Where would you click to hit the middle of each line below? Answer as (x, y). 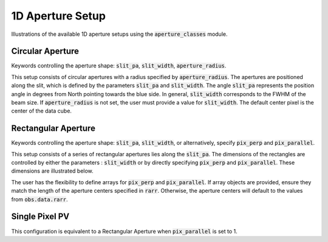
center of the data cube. (42, 111)
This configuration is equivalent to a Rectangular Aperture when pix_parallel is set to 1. (124, 231)
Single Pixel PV (40, 217)
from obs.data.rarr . (39, 199)
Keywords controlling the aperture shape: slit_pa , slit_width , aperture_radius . (119, 66)
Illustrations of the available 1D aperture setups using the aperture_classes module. (119, 34)
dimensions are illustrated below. (52, 171)
